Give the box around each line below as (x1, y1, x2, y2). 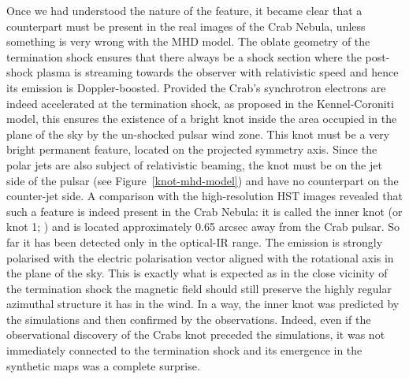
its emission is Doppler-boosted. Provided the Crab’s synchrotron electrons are (6, 79, 386, 95)
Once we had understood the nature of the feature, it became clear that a (6, 2, 363, 18)
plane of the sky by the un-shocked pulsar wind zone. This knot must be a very (6, 125, 390, 142)
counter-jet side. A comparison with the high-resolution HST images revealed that (6, 188, 403, 204)
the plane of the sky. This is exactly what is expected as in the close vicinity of (6, 265, 388, 281)
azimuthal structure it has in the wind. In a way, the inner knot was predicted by (6, 295, 400, 312)
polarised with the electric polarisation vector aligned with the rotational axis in (6, 249, 394, 266)
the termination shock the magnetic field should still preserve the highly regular (6, 280, 392, 296)
